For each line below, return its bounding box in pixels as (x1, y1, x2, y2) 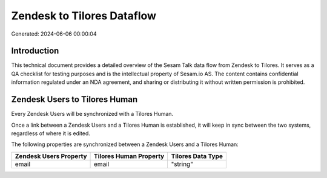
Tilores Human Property (94, 151, 165, 160)
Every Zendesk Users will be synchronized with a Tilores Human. (11, 110, 174, 118)
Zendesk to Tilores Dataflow (11, 9, 157, 22)
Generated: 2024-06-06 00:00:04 (11, 30, 97, 37)
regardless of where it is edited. (11, 130, 91, 137)
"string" (171, 160, 194, 168)
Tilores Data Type (171, 151, 223, 160)
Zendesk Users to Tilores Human (11, 94, 138, 105)
